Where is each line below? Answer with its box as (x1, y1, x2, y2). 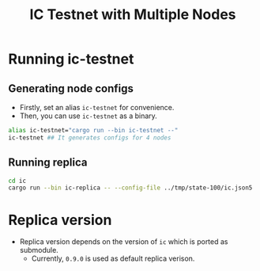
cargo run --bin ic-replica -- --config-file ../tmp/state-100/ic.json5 (8, 184, 253, 192)
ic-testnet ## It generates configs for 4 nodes (8, 133, 171, 142)
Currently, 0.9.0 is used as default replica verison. (31, 254, 195, 263)
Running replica (8, 156, 88, 170)
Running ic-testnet (8, 50, 134, 68)
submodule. (19, 246, 59, 255)
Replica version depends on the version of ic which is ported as (19, 237, 228, 246)
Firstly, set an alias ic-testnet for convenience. (19, 103, 175, 112)
